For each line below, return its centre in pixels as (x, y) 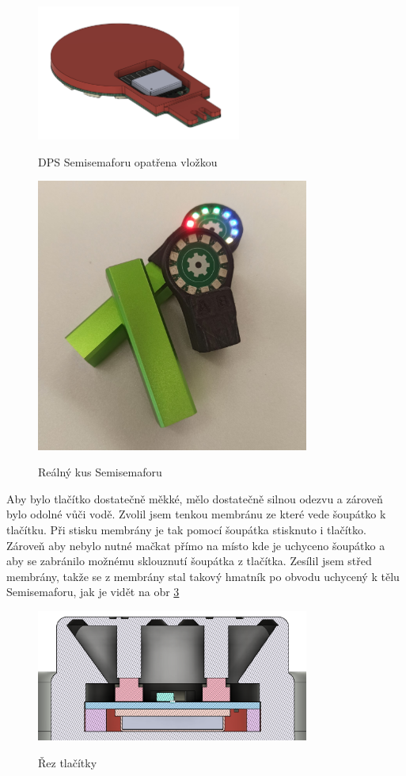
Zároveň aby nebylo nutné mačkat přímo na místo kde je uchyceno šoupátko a (196, 545)
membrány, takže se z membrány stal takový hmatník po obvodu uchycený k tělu (203, 576)
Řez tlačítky (68, 762)
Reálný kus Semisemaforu (100, 472)
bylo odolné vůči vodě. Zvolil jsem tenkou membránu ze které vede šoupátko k (196, 514)
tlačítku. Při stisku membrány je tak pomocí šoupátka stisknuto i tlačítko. (186, 529)
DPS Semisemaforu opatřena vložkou (128, 161)
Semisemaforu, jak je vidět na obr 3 (93, 592)
